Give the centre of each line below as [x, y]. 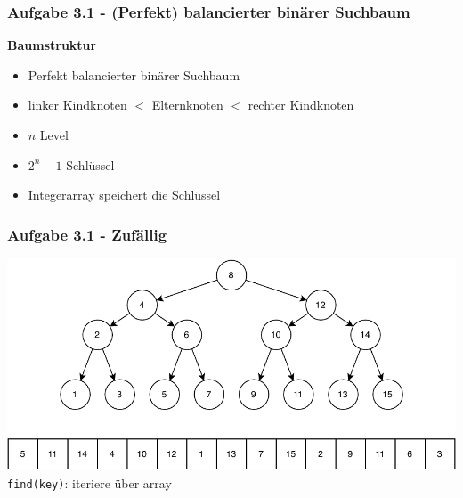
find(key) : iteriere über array [89, 482]
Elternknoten [187, 105]
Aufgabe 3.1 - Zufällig [87, 234]
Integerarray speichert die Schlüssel [124, 195]
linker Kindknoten [77, 105]
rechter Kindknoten [301, 105]
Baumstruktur [52, 45]
